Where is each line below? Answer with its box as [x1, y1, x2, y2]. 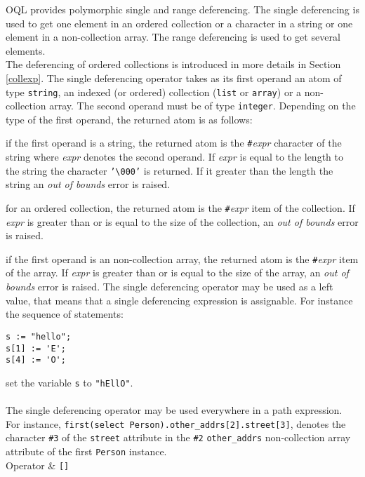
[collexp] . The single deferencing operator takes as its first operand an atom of [6, 70, 342, 85]
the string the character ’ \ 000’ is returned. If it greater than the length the [6, 163, 333, 177]
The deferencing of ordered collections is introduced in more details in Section [6, 57, 341, 72]
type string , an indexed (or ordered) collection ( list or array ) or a [6, 84, 302, 99]
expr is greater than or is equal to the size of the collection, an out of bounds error [6, 214, 359, 229]
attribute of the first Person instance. [6, 443, 167, 458]
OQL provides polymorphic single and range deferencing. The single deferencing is [6, 2, 359, 16]
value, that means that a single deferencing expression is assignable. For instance [6, 293, 353, 307]
